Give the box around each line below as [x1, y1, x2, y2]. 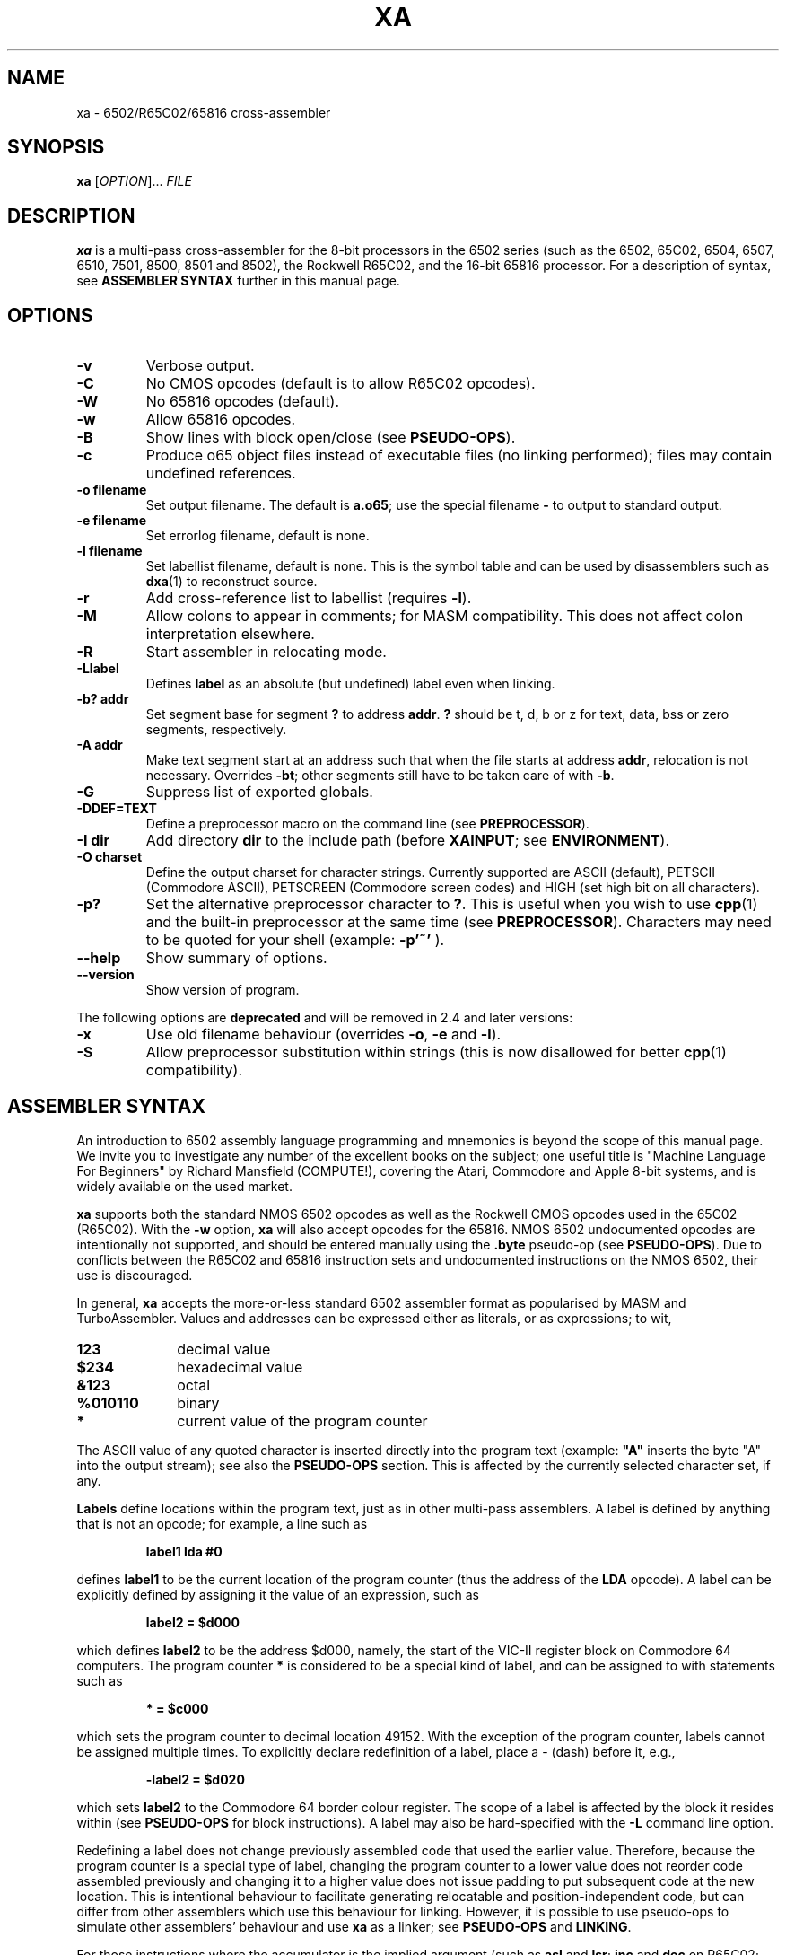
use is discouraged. [76, 1267, 193, 1283]
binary [177, 1393, 220, 1412]
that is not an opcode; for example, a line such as [76, 1515, 368, 1531]
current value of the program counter [177, 1411, 428, 1430]
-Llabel [76, 661, 119, 677]
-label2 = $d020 [145, 1771, 245, 1787]
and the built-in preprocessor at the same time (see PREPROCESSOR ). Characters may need [145, 913, 772, 932]
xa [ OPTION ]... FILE [76, 173, 192, 189]
